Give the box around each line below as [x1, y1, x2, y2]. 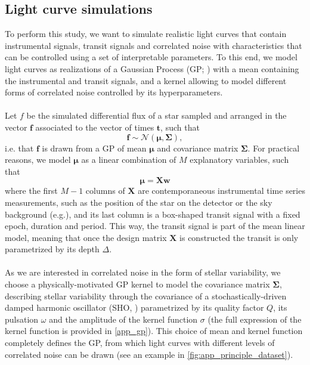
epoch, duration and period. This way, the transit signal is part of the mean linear [5, 219, 305, 232]
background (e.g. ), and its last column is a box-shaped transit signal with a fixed [5, 208, 300, 220]
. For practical [247, 141, 300, 154]
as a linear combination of [81, 153, 176, 166]
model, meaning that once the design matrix [5, 231, 167, 243]
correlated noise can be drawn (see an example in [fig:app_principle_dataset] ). [5, 348, 293, 360]
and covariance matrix [157, 141, 238, 154]
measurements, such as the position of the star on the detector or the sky [5, 196, 272, 208]
